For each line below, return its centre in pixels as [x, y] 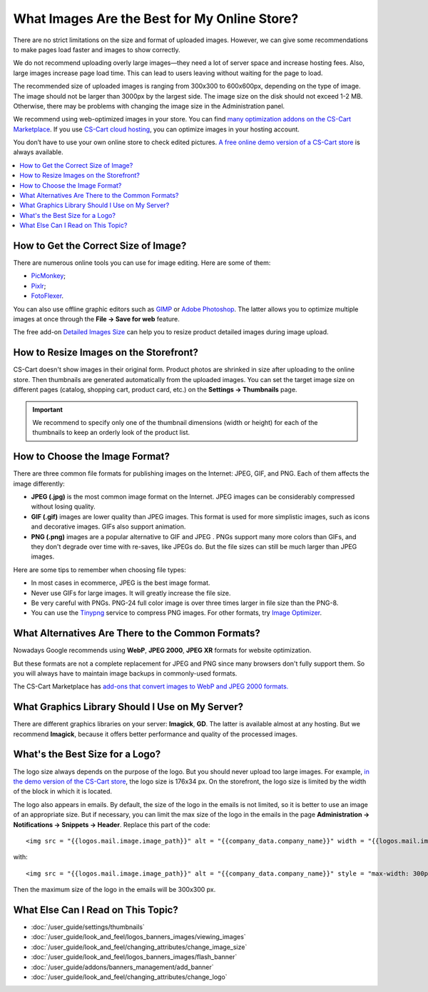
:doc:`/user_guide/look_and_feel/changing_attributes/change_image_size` [139, 947]
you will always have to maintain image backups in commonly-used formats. [125, 673]
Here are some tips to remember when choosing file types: [100, 570]
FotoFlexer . [47, 296]
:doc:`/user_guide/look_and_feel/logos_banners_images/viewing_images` [138, 937]
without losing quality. [63, 506]
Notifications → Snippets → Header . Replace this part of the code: [112, 824]
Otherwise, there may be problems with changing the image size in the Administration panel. [149, 106]
